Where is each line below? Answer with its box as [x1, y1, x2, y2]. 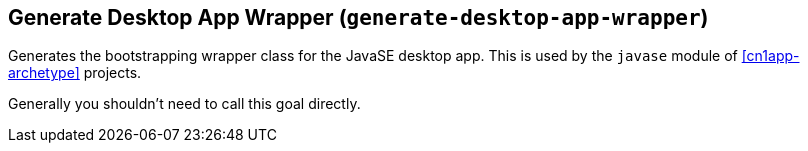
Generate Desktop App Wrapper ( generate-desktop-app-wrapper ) [8, 5, 709, 30]
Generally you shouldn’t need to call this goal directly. [8, 95, 361, 113]
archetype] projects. [8, 64, 142, 82]
